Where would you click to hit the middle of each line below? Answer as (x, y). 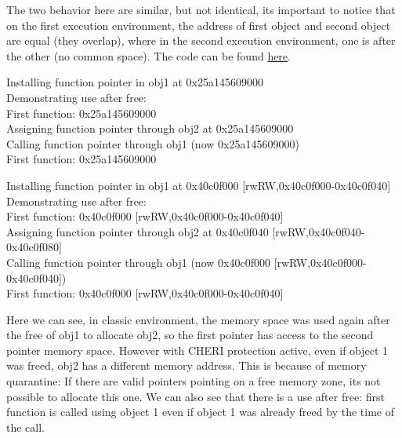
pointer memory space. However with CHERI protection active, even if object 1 (197, 350)
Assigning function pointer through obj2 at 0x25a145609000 (150, 128)
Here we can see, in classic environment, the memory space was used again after (198, 319)
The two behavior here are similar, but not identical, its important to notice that (201, 9)
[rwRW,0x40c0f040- (319, 231)
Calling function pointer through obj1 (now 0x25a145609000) (153, 143)
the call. (25, 427)
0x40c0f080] (34, 247)
